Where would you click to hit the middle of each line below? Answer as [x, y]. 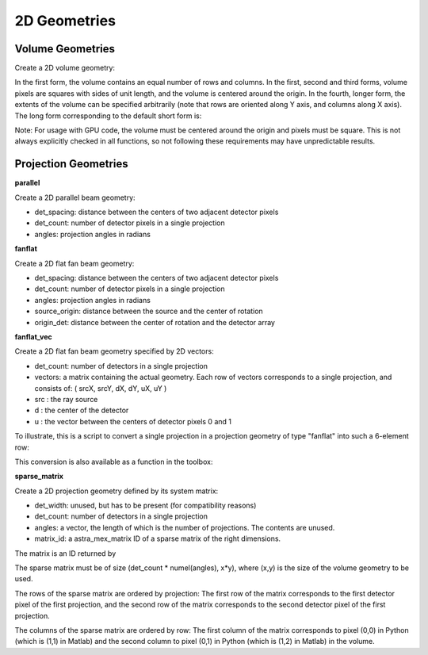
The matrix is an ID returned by [65, 553]
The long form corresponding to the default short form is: [108, 116]
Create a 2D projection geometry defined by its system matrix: [117, 491]
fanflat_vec [34, 337]
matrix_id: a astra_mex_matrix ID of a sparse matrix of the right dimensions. [158, 538]
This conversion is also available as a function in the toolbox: [114, 462]
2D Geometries [65, 21]
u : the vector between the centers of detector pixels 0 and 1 [133, 421]
